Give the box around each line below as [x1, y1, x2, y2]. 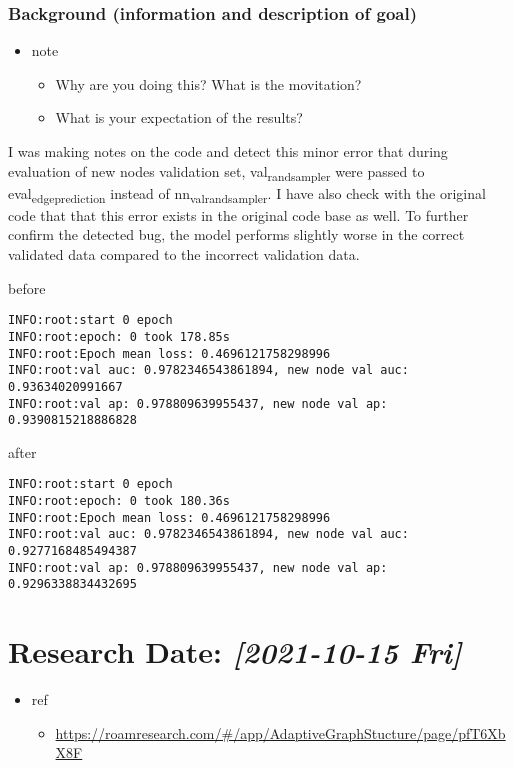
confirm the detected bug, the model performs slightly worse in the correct [8, 224, 465, 245]
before [8, 277, 46, 298]
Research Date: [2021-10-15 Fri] [8, 631, 462, 673]
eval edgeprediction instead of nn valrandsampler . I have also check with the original [8, 182, 486, 206]
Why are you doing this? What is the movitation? [55, 73, 362, 94]
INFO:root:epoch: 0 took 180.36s [8, 494, 230, 509]
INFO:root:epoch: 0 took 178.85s [8, 329, 230, 344]
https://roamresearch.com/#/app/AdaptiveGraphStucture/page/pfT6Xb [55, 722, 506, 743]
